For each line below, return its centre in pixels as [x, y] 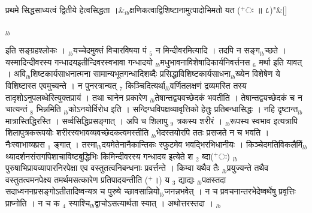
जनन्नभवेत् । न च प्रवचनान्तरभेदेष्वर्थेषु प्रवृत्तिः [230, 191]
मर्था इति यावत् [281, 61]
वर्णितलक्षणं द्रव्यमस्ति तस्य [208, 85]
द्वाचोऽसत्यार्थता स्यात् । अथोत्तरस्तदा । [154, 202]
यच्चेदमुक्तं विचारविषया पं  [111, 50]
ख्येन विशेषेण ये [258, 73]
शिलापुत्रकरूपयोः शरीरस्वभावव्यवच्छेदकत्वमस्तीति [77, 132]
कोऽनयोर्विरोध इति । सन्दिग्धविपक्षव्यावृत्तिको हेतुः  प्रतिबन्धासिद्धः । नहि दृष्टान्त [183, 109]
